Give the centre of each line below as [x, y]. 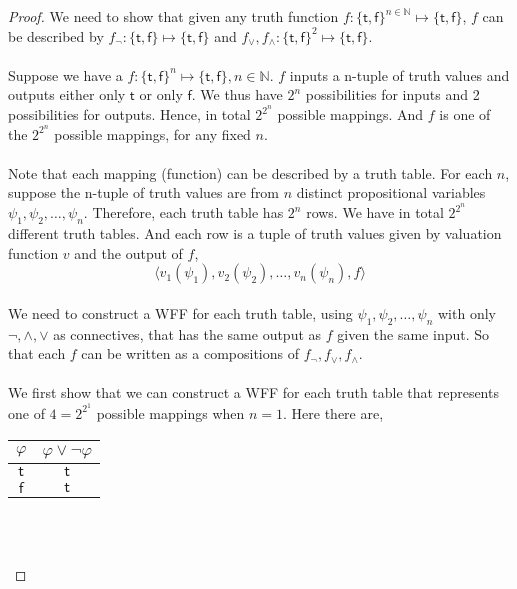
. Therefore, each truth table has [183, 212]
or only [161, 94]
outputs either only [67, 94]
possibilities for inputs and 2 [392, 94]
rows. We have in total [375, 212]
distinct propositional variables [391, 192]
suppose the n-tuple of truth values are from [144, 192]
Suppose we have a [65, 74]
